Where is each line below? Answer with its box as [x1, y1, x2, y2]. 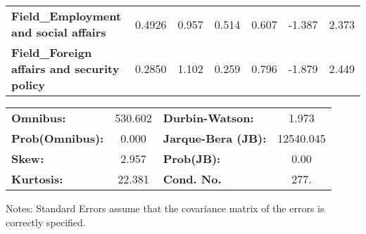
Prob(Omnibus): [11, 130, 104, 146]
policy [11, 77, 46, 93]
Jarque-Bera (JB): [163, 130, 267, 146]
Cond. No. [163, 171, 222, 187]
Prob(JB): [163, 150, 221, 167]
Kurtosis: [11, 171, 63, 187]
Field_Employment [11, 8, 122, 24]
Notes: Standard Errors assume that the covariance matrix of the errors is [6, 201, 324, 215]
